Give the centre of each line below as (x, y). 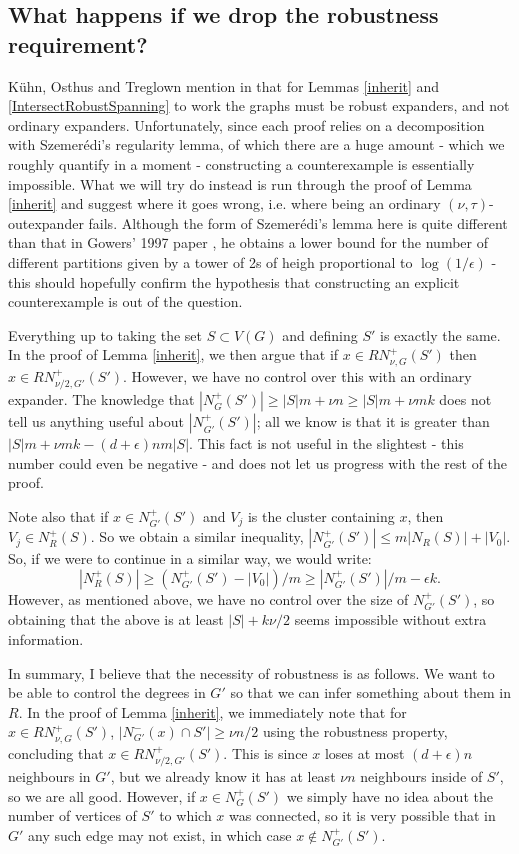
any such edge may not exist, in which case (160, 835)
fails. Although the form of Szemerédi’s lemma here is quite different (298, 222)
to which (185, 815)
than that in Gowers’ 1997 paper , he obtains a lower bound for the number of (248, 242)
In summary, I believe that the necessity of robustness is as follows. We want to (251, 672)
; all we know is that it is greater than (373, 421)
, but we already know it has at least (223, 776)
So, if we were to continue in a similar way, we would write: (190, 558)
